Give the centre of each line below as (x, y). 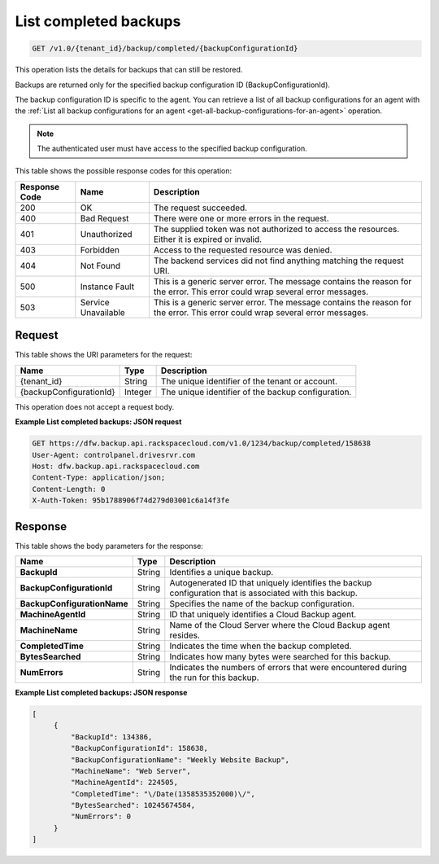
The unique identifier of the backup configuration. (256, 392)
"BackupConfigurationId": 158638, (139, 748)
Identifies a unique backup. (222, 572)
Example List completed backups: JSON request (98, 422)
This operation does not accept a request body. (95, 406)
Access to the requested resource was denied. (243, 250)
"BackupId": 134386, (111, 737)
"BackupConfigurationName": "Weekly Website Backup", (180, 760)
